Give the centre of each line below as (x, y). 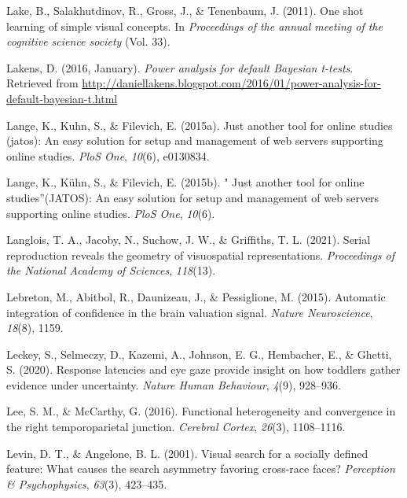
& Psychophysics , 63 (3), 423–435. (87, 483)
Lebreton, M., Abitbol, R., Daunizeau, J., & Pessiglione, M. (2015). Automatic (196, 296)
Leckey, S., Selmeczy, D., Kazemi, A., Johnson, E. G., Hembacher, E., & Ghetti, (199, 354)
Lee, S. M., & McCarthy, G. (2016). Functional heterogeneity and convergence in (201, 411)
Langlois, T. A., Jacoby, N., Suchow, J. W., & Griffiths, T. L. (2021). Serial (189, 240)
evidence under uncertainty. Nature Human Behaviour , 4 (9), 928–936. (174, 384)
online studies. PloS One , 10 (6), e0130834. (108, 155)
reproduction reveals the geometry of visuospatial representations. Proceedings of (201, 255)
